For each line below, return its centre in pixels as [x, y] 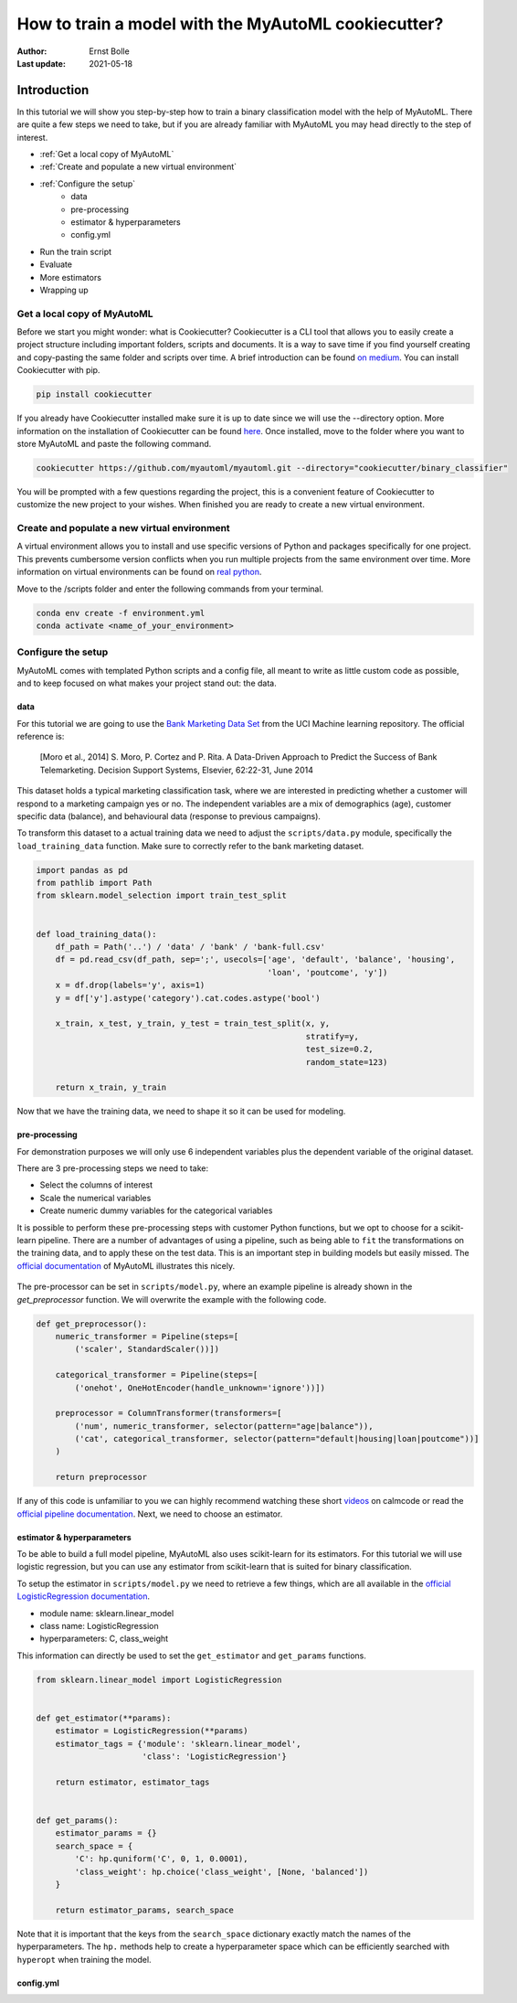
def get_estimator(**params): [104, 1718]
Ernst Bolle [109, 51]
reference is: [41, 736]
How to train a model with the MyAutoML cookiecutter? [230, 24]
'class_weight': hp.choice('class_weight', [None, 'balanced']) [222, 1871]
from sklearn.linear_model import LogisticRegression [159, 1679]
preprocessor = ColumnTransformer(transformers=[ [169, 1413]
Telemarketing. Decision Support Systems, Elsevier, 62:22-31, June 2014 [177, 770]
